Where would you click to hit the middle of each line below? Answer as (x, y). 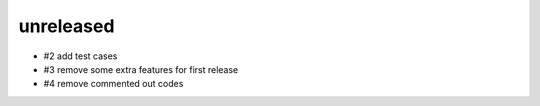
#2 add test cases (80, 56)
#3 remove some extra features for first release (141, 69)
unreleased (66, 26)
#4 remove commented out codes (113, 84)
